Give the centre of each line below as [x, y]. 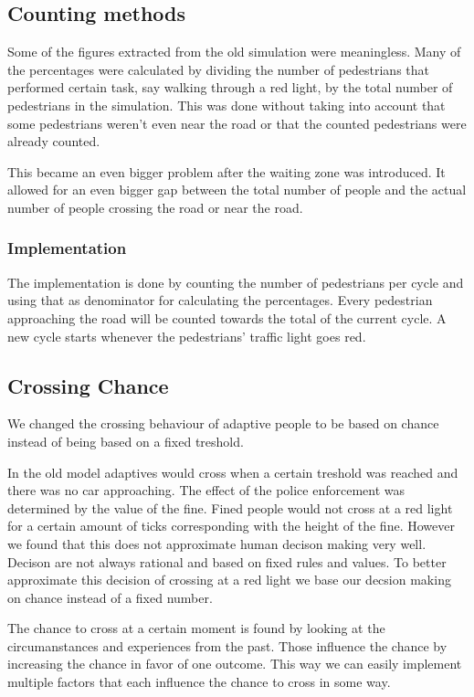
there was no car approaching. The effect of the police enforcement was [206, 490]
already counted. [54, 141]
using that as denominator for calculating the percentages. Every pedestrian [220, 300]
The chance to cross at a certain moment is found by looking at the [196, 628]
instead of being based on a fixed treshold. [126, 441]
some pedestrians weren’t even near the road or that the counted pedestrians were [237, 123]
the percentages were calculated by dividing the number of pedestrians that [218, 69]
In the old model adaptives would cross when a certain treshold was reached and [233, 472]
